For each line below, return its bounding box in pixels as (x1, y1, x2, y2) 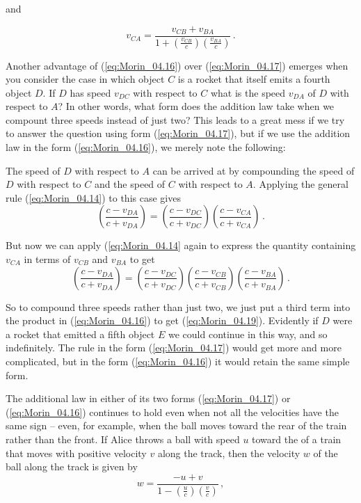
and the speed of (94, 177, 166, 191)
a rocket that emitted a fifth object (6, 326, 155, 341)
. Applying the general (252, 177, 348, 191)
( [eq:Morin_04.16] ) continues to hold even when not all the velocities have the (6, 404, 339, 419)
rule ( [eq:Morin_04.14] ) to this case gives (6, 190, 181, 205)
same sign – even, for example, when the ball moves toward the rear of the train (6, 418, 347, 433)
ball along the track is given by (6, 459, 138, 474)
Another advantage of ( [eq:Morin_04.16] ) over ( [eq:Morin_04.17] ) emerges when (6, 58, 348, 72)
